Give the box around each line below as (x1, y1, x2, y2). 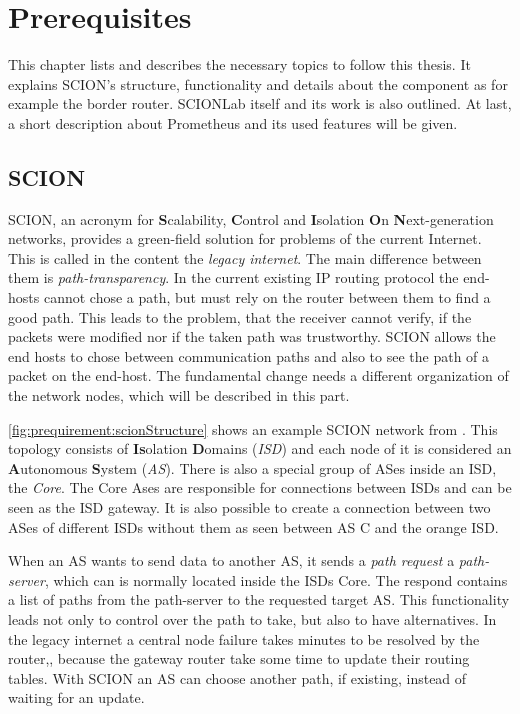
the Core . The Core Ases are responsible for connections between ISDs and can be (8, 477, 512, 498)
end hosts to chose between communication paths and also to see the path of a (8, 345, 490, 366)
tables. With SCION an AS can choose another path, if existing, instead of (8, 667, 467, 688)
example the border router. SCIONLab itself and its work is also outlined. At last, (8, 93, 512, 114)
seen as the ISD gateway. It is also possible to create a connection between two (8, 497, 491, 518)
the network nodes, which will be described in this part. (8, 385, 350, 406)
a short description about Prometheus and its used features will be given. (8, 112, 458, 133)
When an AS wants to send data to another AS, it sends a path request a (8, 550, 455, 571)
